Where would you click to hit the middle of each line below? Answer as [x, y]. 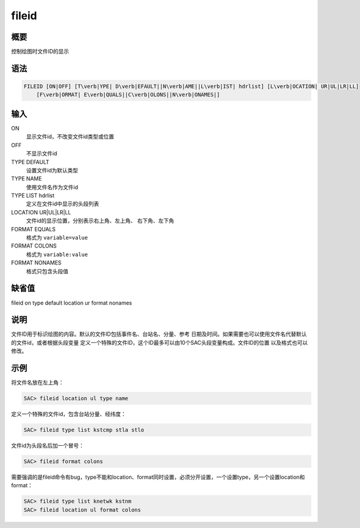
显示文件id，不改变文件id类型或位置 [70, 137]
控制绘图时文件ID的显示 [40, 52]
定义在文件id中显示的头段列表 [62, 204]
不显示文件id [41, 154]
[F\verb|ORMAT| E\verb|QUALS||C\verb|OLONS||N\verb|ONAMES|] [128, 95]
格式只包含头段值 [47, 271]
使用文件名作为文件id [52, 187]
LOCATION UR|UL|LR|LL [41, 212]
